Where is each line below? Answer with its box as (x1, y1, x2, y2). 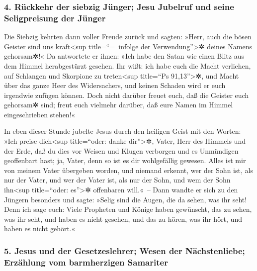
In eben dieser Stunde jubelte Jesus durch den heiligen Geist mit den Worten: (4, 126, 241, 136)
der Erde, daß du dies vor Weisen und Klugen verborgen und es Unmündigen (4, 145, 239, 156)
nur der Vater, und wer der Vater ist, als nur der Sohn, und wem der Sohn (4, 175, 231, 185)
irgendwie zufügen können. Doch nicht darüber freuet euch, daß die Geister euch (4, 90, 249, 100)
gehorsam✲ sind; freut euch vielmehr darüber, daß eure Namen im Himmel (4, 99, 233, 110)
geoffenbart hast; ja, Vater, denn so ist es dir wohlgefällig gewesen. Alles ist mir (4, 155, 246, 166)
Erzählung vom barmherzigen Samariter (4, 256, 168, 268)
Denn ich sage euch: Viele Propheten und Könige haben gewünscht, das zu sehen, (4, 204, 252, 214)
